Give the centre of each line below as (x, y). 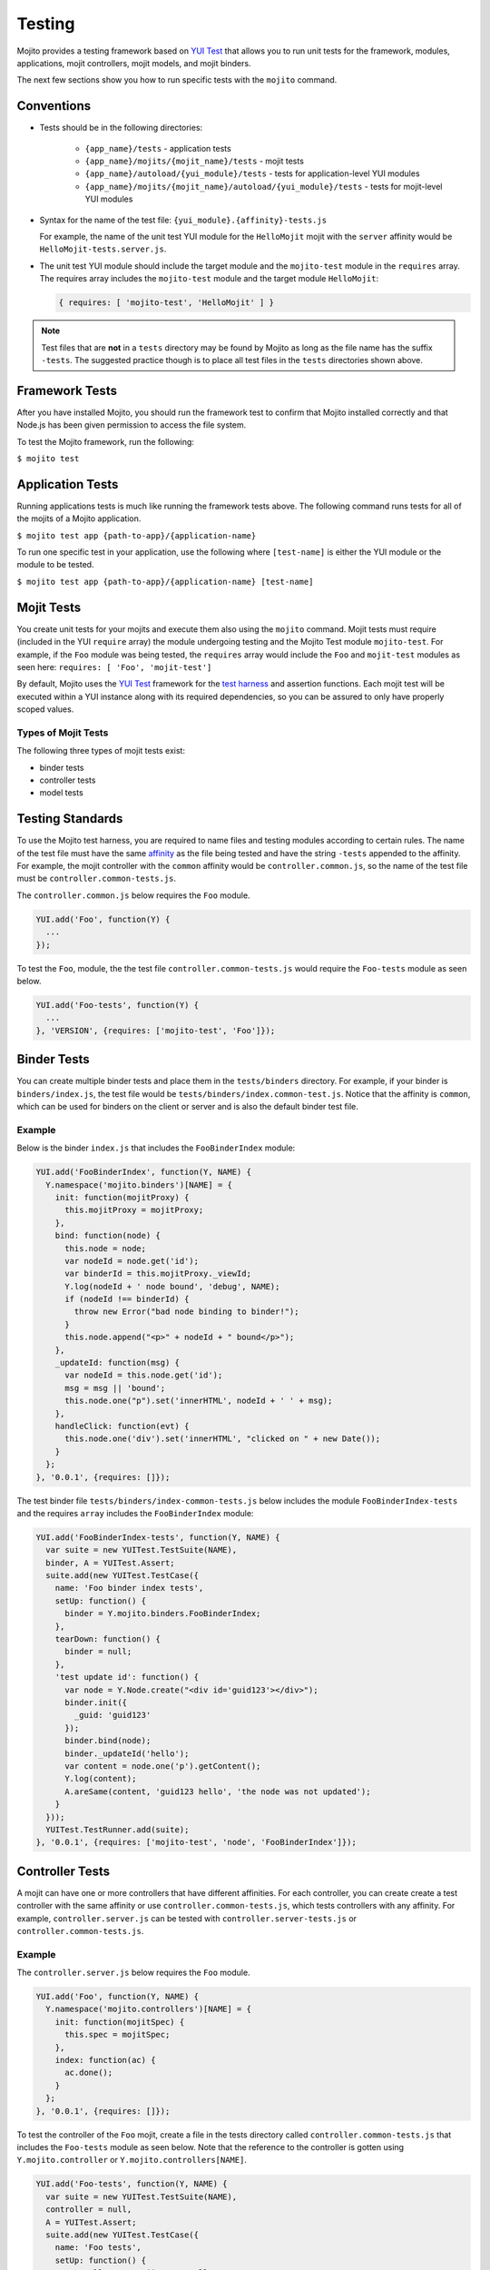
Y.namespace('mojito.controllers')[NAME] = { (148, 2009)
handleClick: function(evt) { (122, 1426)
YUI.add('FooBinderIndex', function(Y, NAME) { (143, 1172)
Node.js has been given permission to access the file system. (132, 425)
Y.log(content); (101, 1779)
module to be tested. (55, 565)
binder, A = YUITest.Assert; (111, 1563)
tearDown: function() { (108, 1639)
